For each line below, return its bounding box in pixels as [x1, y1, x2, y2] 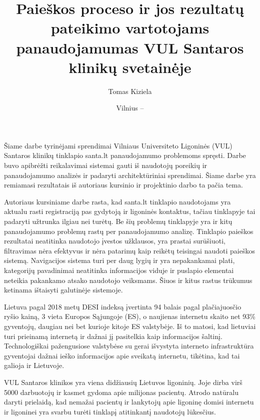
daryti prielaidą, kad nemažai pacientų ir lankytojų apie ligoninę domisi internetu [4, 396, 254, 407]
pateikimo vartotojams [50, 17, 209, 38]
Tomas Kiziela [108, 85, 152, 96]
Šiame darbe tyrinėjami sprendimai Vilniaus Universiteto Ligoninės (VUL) [4, 140, 232, 150]
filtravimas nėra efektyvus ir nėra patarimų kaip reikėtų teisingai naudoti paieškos [4, 245, 255, 255]
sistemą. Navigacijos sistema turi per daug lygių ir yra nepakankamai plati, [4, 255, 235, 265]
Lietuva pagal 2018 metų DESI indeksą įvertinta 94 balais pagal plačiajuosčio [4, 301, 241, 311]
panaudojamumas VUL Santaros [16, 37, 244, 57]
